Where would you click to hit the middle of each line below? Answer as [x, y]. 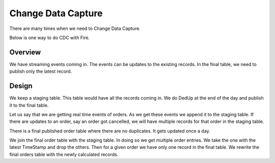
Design [21, 86]
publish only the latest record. [41, 72]
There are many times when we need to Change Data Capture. [75, 28]
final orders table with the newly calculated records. [64, 154]
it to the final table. [29, 105]
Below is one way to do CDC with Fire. [50, 38]
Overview [25, 52]
